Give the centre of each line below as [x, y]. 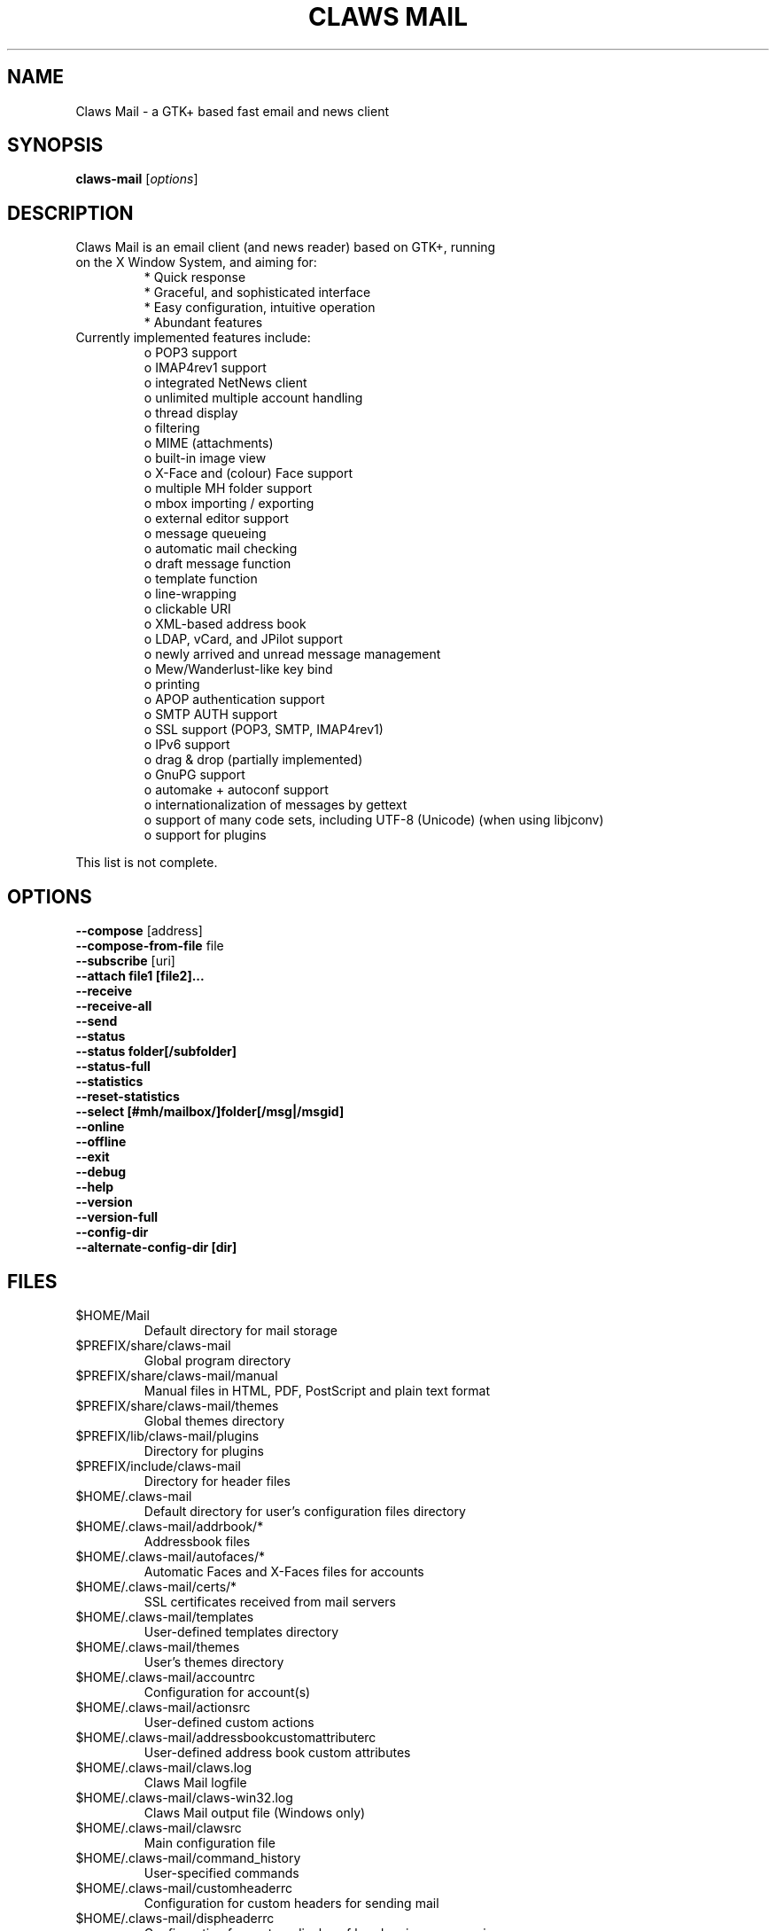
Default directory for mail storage [241, 1330]
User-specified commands [221, 1872]
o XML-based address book [225, 624]
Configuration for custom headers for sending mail [291, 1903]
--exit [93, 1157]
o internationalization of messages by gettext [275, 805]
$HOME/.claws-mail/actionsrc [163, 1707]
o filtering [172, 428]
